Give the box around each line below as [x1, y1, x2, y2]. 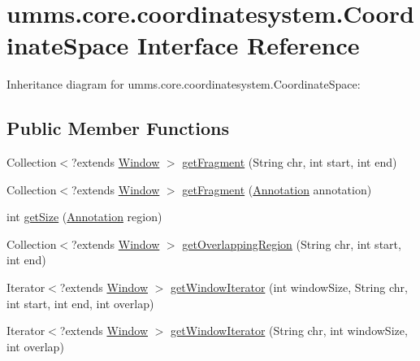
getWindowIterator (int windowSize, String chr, [171, 279, 408, 296]
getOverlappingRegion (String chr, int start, [182, 235, 401, 252]
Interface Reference [136, 28, 360, 62]
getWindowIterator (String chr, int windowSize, [171, 322, 408, 339]
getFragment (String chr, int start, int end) [182, 154, 397, 171]
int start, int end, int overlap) [6, 294, 154, 311]
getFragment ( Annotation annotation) [182, 180, 372, 198]
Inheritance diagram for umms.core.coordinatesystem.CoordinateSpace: [6, 76, 361, 93]
